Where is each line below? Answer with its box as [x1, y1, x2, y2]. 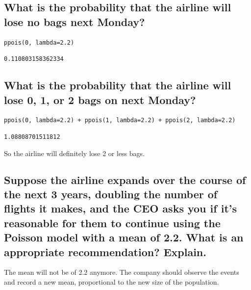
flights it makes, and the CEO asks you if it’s [4, 201, 237, 216]
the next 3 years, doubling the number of [4, 186, 218, 201]
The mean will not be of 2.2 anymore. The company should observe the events [4, 267, 239, 277]
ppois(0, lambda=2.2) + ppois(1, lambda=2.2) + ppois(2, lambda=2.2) [4, 117, 236, 124]
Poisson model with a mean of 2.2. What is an [4, 230, 244, 245]
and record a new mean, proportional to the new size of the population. [4, 276, 219, 287]
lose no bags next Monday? [4, 14, 145, 29]
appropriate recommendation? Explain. [4, 244, 206, 259]
